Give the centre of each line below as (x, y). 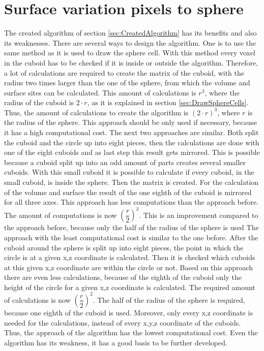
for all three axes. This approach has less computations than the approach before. (131, 202)
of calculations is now (37, 299)
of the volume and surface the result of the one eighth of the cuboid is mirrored (128, 192)
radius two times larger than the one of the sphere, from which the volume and (127, 83)
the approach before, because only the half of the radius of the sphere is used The (131, 227)
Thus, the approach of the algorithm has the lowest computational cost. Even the (131, 332)
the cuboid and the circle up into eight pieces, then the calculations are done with (132, 142)
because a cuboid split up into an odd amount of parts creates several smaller (125, 162)
